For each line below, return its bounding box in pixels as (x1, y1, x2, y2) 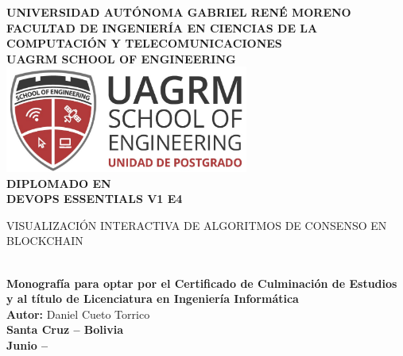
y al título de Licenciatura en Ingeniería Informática (6, 290, 299, 307)
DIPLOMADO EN (6, 174, 111, 191)
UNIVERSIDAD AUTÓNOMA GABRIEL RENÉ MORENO (6, 4, 351, 20)
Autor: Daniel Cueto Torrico (6, 305, 150, 322)
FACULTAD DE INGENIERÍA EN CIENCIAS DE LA (6, 19, 318, 36)
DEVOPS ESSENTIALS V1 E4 (6, 190, 183, 207)
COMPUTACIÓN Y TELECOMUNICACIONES (6, 35, 282, 52)
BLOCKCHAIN (6, 232, 83, 249)
